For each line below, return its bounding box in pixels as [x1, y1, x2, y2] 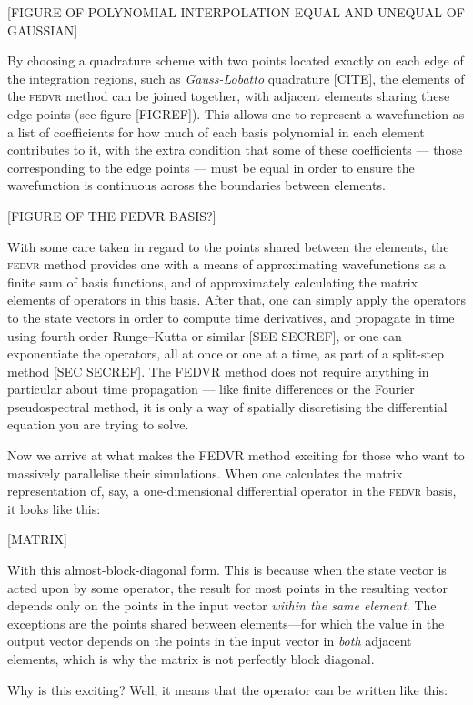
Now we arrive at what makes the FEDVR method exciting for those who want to [7, 446, 465, 465]
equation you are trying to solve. [7, 415, 189, 434]
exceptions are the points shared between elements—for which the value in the [7, 613, 445, 632]
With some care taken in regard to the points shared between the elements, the [7, 237, 449, 256]
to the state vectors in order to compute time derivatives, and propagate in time [7, 307, 455, 327]
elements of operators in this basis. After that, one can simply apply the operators [7, 290, 466, 309]
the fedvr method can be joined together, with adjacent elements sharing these [7, 86, 450, 106]
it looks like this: [7, 499, 101, 518]
